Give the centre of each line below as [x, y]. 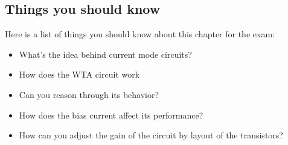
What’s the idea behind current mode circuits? [105, 54]
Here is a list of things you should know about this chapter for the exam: [140, 34]
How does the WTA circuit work [79, 74]
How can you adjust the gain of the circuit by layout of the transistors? [151, 135]
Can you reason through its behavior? [89, 94]
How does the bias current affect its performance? [111, 115]
